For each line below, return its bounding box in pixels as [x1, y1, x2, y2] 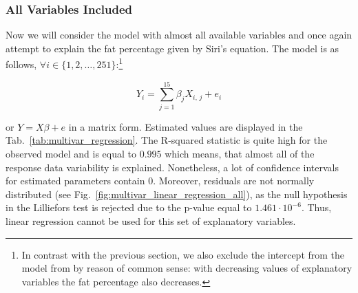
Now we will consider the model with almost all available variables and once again [6, 28, 352, 42]
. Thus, [301, 200, 332, 215]
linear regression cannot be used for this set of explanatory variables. [6, 213, 296, 228]
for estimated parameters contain [6, 173, 145, 188]
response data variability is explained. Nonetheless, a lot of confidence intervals [6, 160, 339, 174]
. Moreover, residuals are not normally [153, 173, 315, 188]
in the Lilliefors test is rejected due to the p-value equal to [6, 200, 252, 215]
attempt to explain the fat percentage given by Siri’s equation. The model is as [6, 41, 339, 55]
